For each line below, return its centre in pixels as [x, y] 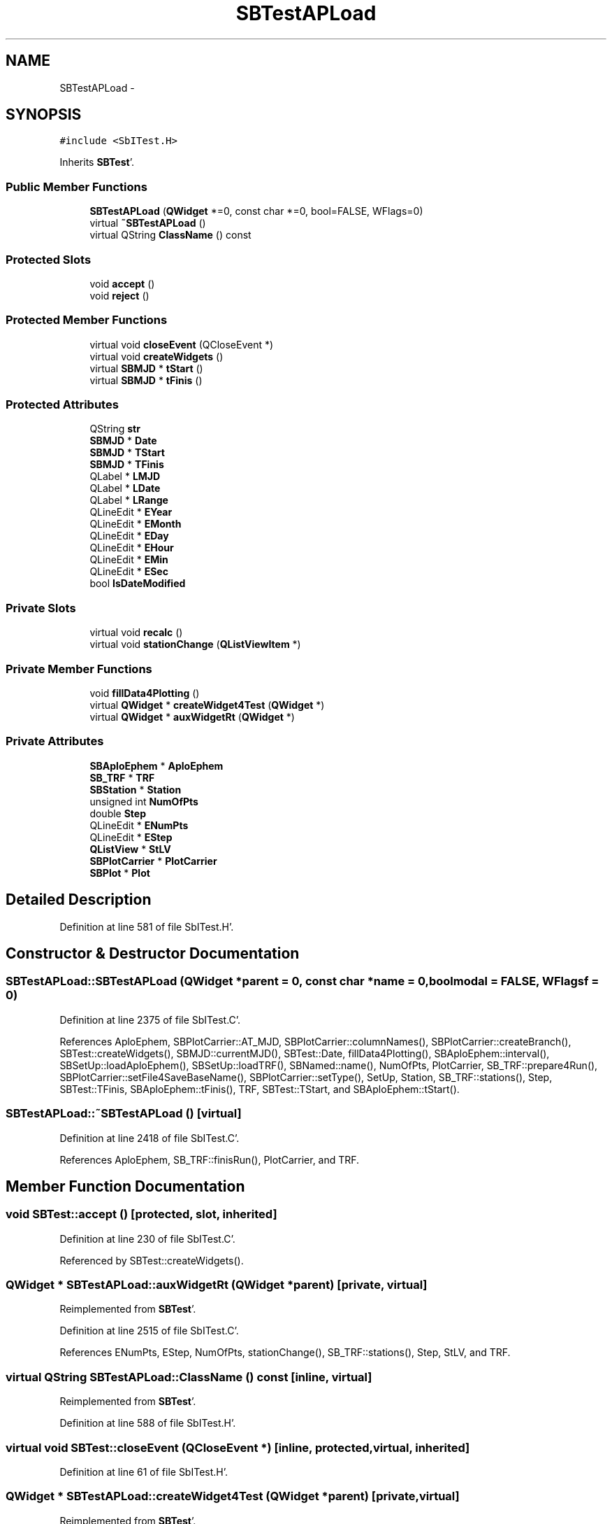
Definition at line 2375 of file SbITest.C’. [150, 1019]
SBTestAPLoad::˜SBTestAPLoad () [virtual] [124, 1114]
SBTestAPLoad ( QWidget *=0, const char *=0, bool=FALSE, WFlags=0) [256, 211]
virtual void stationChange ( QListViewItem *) [195, 644]
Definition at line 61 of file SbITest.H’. [144, 1472]
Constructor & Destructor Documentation [153, 953]
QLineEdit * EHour [132, 548]
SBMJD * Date [123, 441]
